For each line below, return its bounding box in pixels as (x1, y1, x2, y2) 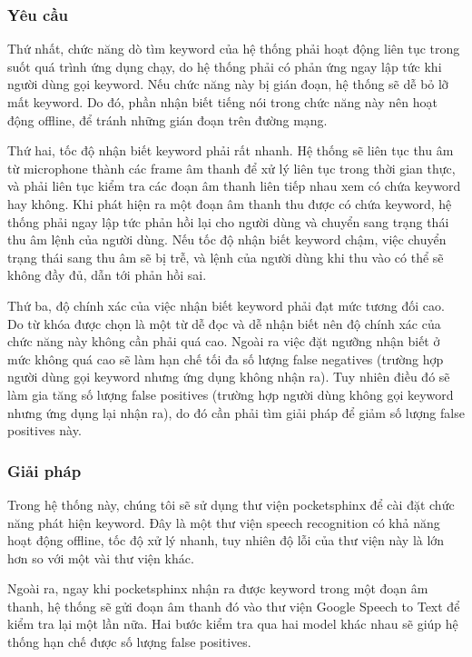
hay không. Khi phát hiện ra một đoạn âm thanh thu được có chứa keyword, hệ (7, 194, 452, 213)
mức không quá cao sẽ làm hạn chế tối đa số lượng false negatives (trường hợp (7, 349, 444, 368)
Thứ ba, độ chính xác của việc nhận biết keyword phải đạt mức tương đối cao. (7, 295, 445, 314)
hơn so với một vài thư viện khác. (7, 548, 194, 567)
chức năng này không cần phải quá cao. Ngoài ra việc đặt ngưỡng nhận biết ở (7, 332, 440, 351)
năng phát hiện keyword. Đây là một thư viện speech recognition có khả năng (7, 513, 440, 532)
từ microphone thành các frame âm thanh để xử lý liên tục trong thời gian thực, (7, 158, 456, 177)
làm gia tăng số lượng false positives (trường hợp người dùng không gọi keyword (7, 384, 454, 403)
